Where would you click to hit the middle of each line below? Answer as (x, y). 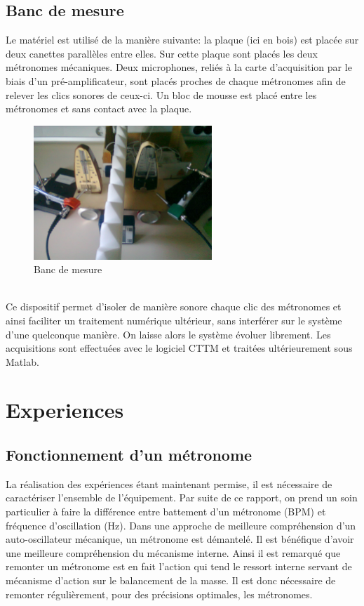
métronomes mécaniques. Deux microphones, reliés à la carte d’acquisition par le (179, 67)
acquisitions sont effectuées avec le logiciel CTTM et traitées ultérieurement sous (179, 348)
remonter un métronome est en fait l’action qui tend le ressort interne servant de (179, 566)
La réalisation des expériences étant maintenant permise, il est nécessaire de (169, 483)
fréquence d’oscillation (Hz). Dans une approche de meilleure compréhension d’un (181, 525)
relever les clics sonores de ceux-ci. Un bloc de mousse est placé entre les (161, 94)
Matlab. (22, 361)
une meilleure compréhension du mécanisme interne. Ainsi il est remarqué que (173, 552)
